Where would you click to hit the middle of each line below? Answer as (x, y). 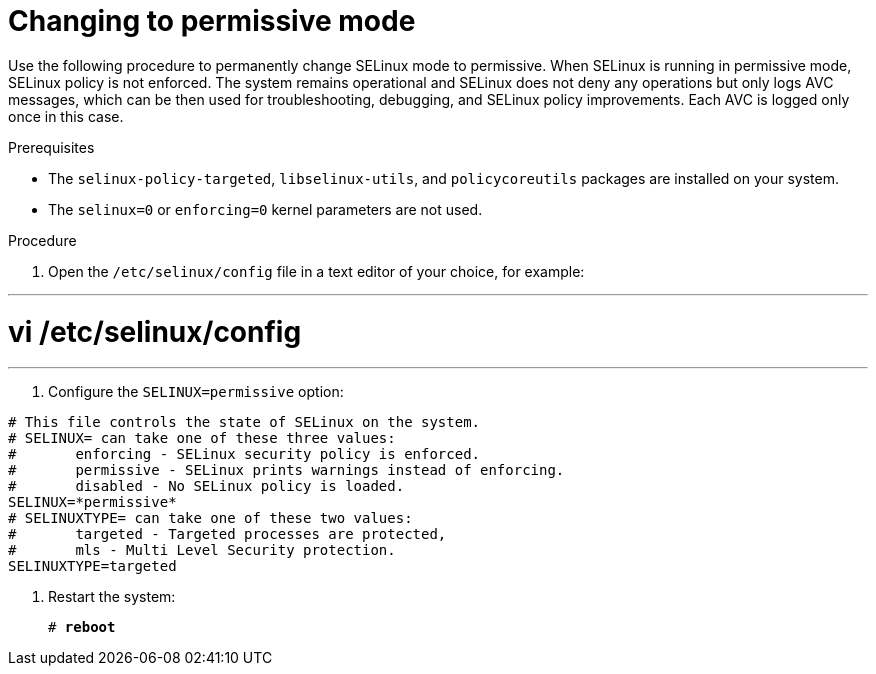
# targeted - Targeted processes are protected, (227, 534)
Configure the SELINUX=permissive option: (196, 392)
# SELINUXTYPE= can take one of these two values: (210, 518)
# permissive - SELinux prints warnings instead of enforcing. (286, 470)
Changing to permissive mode (212, 21)
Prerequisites (51, 147)
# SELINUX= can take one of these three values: (202, 438)
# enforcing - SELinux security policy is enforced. (244, 454)
